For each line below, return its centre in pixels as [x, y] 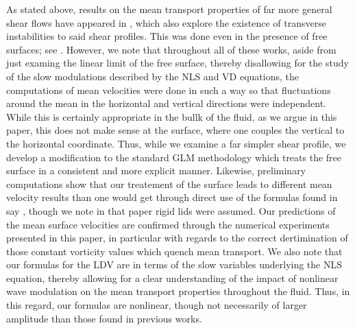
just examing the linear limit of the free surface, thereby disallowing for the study [177, 63]
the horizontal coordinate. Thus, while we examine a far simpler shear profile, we [176, 143]
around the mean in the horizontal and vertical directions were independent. [166, 103]
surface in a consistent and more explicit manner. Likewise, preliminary [156, 170]
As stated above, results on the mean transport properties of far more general [169, 9]
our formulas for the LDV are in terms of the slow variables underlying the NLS [174, 264]
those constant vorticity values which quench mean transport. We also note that [174, 251]
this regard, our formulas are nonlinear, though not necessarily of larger [157, 305]
